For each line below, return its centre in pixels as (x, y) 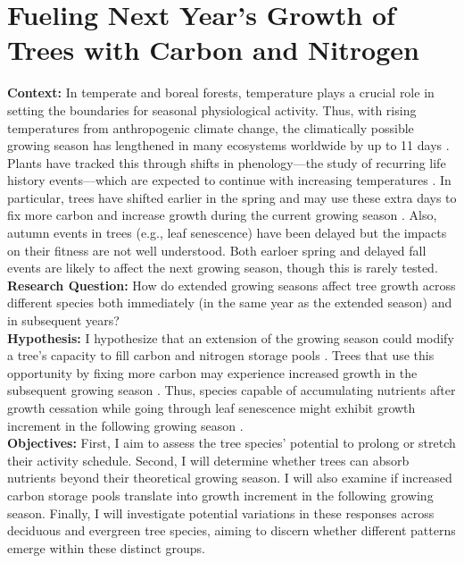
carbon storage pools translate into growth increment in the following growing (220, 495)
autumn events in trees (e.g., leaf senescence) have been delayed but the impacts (227, 233)
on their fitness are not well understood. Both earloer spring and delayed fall (217, 250)
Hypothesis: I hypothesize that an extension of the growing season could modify (231, 337)
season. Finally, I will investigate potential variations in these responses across (221, 513)
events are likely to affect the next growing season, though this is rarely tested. (223, 268)
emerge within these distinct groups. (106, 547)
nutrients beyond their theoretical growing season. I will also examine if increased (230, 478)
